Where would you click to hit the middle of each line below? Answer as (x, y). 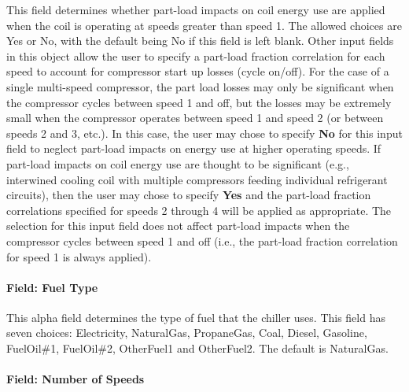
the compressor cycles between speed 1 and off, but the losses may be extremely (199, 102)
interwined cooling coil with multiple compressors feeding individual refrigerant (197, 179)
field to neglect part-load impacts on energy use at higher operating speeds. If (194, 148)
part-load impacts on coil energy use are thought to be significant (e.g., (178, 163)
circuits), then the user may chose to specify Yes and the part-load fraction (189, 195)
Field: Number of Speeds (76, 379)
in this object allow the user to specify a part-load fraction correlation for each (196, 55)
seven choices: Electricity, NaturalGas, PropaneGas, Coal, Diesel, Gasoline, (187, 333)
